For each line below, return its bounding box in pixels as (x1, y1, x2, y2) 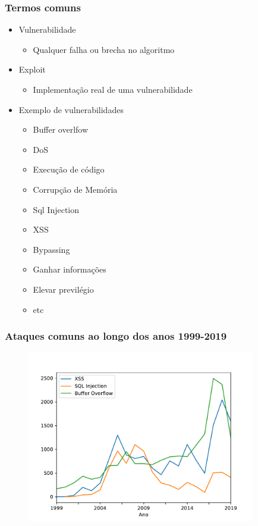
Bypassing (33, 243, 70, 255)
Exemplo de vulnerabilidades (18, 103, 124, 115)
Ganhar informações (33, 263, 106, 275)
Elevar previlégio (33, 283, 94, 295)
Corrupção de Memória (33, 183, 118, 195)
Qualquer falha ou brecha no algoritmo (33, 43, 175, 55)
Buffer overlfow (33, 123, 89, 136)
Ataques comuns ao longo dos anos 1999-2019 (5, 328, 227, 343)
